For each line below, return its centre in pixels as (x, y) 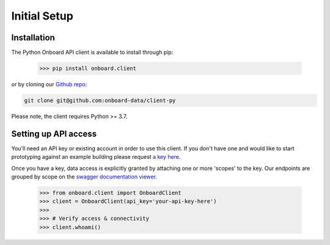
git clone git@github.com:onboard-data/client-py (100, 101)
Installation (33, 38)
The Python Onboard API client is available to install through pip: (92, 53)
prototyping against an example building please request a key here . (96, 157)
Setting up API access (54, 133)
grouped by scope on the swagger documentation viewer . (84, 177)
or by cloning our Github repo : (49, 84)
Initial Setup (42, 16)
